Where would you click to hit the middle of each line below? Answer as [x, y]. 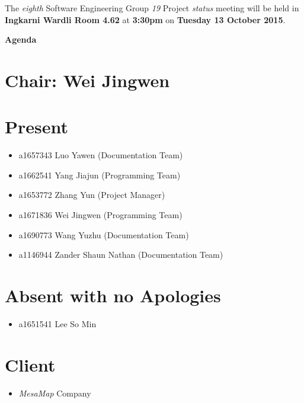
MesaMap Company [55, 393]
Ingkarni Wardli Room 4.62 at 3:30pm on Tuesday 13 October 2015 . [145, 19]
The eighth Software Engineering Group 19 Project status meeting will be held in [152, 8]
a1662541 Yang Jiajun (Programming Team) [100, 175]
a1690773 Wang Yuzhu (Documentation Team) [104, 234]
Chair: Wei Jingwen [87, 80]
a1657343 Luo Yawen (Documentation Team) [101, 155]
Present [37, 127]
